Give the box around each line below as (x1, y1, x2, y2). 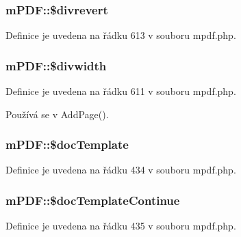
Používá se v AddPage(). (5, 107, 109, 121)
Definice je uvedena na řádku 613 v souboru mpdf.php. (5, 28, 236, 42)
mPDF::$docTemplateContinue (5, 191, 180, 208)
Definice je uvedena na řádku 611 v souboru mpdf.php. (5, 84, 236, 98)
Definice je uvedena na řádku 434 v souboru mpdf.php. (5, 163, 236, 177)
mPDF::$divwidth (5, 57, 107, 74)
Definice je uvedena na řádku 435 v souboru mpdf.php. (5, 219, 236, 233)
